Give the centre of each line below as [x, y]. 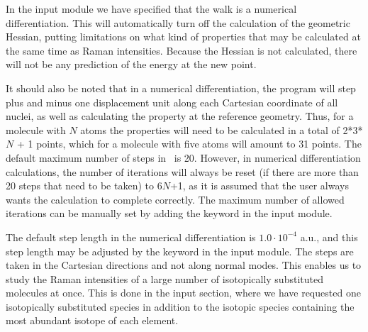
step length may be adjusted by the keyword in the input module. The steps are [180, 251]
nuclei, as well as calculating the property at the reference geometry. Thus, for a [180, 116]
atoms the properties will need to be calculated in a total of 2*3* [222, 129]
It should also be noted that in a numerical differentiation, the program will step [181, 88]
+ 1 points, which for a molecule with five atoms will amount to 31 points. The [189, 144]
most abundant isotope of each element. [92, 320]
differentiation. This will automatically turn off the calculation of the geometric [178, 22]
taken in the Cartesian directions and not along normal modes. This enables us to [184, 265]
